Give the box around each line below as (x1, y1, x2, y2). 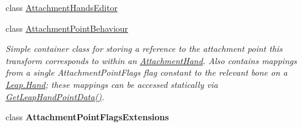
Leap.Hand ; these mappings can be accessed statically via (6, 78, 218, 90)
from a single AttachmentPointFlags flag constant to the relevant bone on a (6, 66, 288, 79)
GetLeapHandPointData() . (6, 90, 105, 103)
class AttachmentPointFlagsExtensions (6, 111, 169, 123)
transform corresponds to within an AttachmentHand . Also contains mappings (6, 54, 297, 67)
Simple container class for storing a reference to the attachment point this (6, 42, 283, 55)
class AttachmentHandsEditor (6, 1, 118, 13)
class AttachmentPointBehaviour (6, 21, 129, 34)
